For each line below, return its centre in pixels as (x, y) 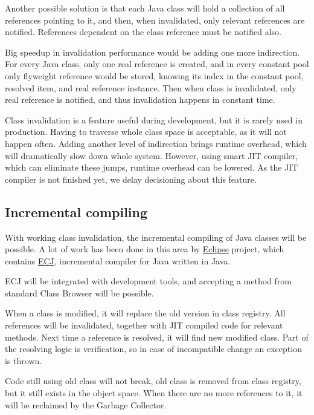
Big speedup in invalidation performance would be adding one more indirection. (152, 52)
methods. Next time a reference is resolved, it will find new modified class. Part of (157, 337)
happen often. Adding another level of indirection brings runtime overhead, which (156, 143)
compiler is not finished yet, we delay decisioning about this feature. (131, 179)
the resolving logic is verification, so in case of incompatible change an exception (153, 349)
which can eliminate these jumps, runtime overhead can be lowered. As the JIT (152, 167)
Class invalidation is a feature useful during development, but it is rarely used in (154, 119)
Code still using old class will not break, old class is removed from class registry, (153, 381)
